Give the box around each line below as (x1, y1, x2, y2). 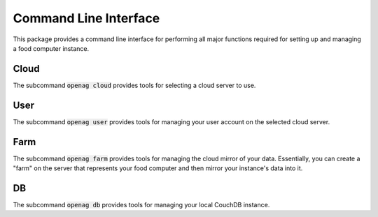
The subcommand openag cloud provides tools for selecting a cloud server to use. (13, 81, 256, 89)
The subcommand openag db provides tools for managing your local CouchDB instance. (13, 200, 270, 209)
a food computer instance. (13, 44, 90, 52)
